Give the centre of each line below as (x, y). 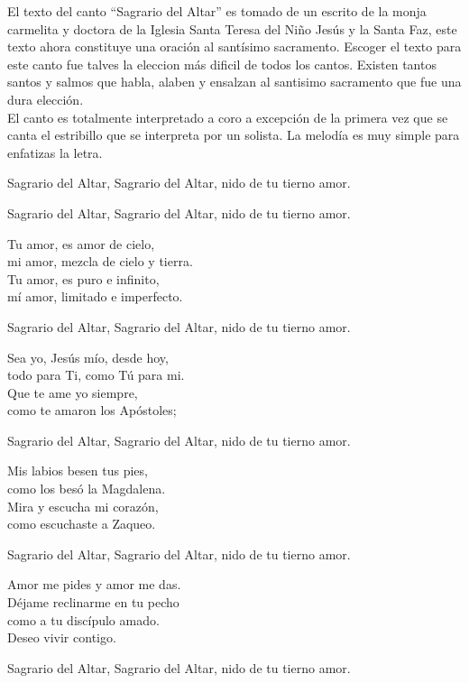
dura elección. (46, 99)
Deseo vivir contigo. (62, 637)
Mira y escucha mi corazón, (83, 506)
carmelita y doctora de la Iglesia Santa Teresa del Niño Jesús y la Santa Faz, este (232, 28)
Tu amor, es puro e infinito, (83, 278)
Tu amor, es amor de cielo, (81, 243)
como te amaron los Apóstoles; (92, 410)
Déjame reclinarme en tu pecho (93, 602)
